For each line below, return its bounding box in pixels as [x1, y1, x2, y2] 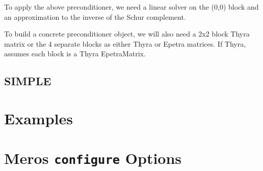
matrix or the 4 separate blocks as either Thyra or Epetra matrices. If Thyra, [4, 38, 246, 49]
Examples [4, 108, 73, 128]
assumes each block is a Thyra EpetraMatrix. [4, 48, 146, 59]
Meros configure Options [4, 148, 182, 168]
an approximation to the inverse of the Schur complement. [4, 11, 186, 22]
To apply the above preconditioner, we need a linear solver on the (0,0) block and [4, 2, 259, 12]
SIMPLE [4, 73, 51, 89]
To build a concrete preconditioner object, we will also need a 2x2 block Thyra [4, 28, 250, 39]
